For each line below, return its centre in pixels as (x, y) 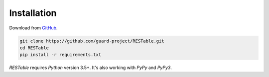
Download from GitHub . (33, 28)
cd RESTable (34, 48)
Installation (33, 13)
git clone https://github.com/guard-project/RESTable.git (92, 41)
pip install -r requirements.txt (61, 55)
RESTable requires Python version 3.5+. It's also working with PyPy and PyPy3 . (90, 68)
